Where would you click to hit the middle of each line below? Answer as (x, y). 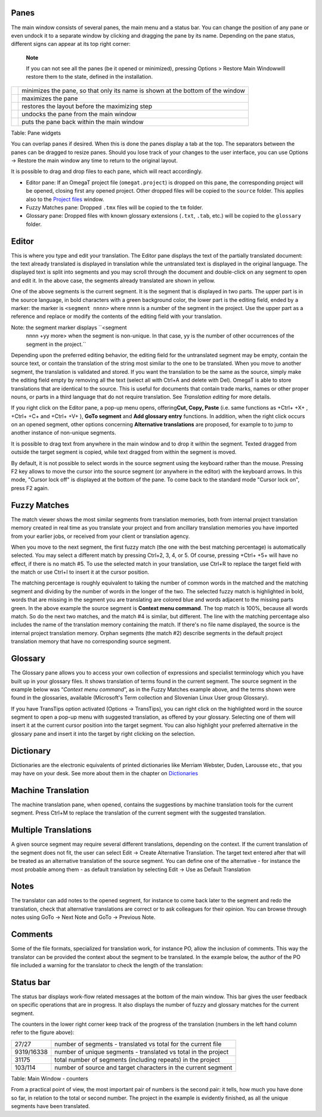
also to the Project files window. (65, 199)
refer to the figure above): (43, 1032)
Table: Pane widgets (36, 133)
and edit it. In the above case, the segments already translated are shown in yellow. (113, 280)
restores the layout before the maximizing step (87, 106)
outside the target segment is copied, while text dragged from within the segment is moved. (124, 452)
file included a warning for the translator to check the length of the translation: (107, 965)
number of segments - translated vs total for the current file (138, 1044)
